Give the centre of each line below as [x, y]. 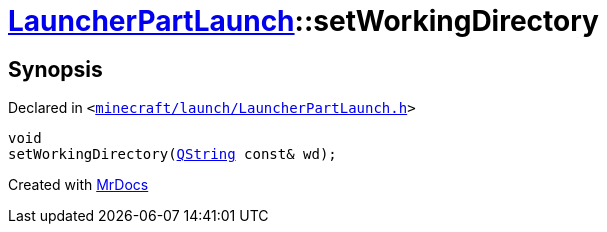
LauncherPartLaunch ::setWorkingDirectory [303, 21]
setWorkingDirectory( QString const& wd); [172, 154]
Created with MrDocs [78, 185]
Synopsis [55, 69]
